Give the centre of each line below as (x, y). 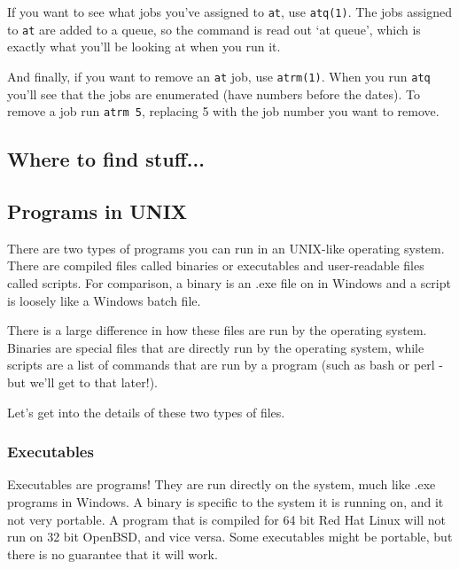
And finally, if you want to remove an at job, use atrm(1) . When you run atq (219, 76)
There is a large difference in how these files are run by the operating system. (217, 330)
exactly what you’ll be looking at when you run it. (144, 47)
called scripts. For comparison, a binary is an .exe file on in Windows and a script (229, 282)
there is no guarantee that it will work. (113, 553)
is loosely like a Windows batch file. (104, 300)
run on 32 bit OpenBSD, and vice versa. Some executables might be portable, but (230, 537)
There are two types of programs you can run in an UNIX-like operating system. (226, 248)
